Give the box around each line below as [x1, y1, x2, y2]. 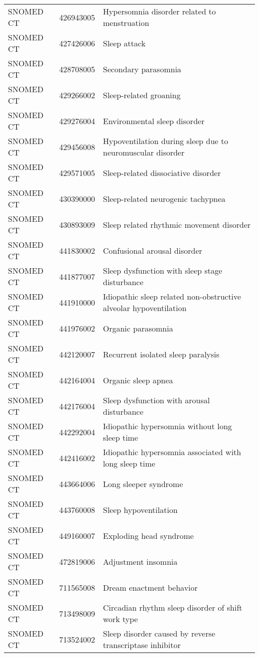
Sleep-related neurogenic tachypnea [103, 192, 226, 204]
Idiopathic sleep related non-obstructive [103, 291, 241, 302]
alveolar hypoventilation [103, 302, 187, 314]
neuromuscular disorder [103, 147, 185, 158]
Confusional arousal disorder [103, 244, 202, 256]
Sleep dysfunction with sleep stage [103, 265, 223, 276]
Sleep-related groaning [103, 89, 181, 101]
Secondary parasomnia [103, 63, 181, 75]
